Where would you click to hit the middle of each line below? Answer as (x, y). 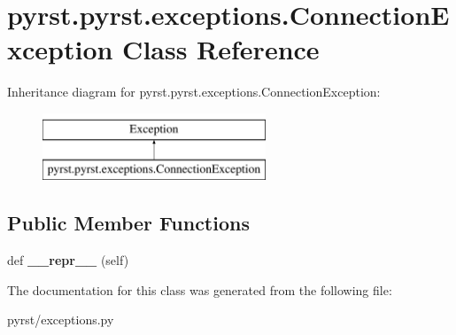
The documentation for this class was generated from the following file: (200, 289)
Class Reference (221, 49)
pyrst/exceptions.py (61, 319)
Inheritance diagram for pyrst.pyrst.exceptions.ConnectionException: (194, 92)
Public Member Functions (128, 223)
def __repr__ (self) (68, 260)
